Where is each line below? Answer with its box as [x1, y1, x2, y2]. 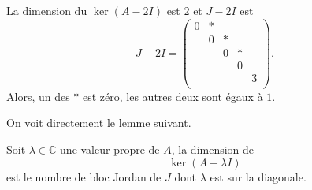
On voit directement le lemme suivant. [6, 114, 191, 131]
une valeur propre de [60, 141, 160, 158]
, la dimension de [171, 141, 254, 158]
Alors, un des [6, 88, 70, 104]
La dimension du [6, 2, 87, 18]
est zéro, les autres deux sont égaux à [83, 88, 263, 104]
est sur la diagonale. [210, 168, 306, 184]
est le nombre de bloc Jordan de [6, 168, 162, 184]
